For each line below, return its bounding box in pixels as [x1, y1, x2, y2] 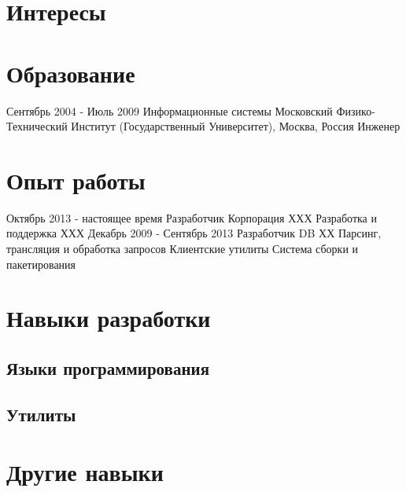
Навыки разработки [6, 302, 211, 334]
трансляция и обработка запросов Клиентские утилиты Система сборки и [6, 240, 359, 256]
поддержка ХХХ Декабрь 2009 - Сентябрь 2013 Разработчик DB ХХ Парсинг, [6, 225, 382, 241]
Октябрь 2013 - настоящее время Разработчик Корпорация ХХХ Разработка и [6, 209, 377, 226]
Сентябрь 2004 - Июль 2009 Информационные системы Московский [6, 102, 333, 119]
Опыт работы [6, 163, 146, 196]
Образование [6, 57, 135, 89]
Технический [6, 118, 68, 134]
